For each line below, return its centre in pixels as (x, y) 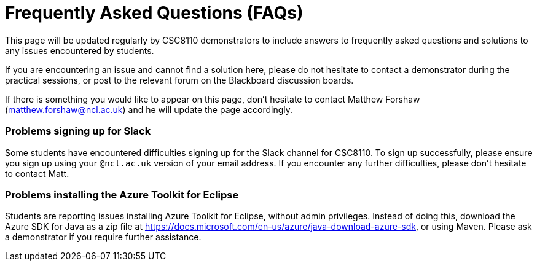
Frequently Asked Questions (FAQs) (154, 13)
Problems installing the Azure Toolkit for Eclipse (122, 194)
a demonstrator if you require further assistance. (103, 237)
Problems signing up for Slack (78, 131)
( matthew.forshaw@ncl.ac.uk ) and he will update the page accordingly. (149, 109)
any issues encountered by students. (80, 50)
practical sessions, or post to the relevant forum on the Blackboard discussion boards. (179, 80)
